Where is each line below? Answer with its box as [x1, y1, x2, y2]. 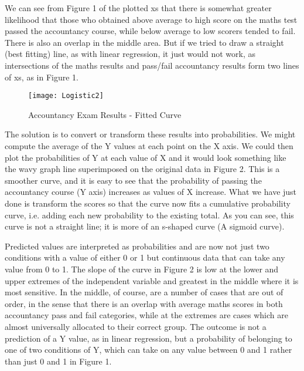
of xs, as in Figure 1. [5, 70, 78, 83]
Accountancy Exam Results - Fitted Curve [28, 108, 182, 120]
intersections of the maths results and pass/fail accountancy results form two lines [5, 59, 299, 71]
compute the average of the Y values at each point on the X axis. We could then [5, 140, 293, 151]
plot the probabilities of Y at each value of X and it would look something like [5, 151, 286, 163]
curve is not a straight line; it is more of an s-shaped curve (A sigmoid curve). [5, 220, 285, 232]
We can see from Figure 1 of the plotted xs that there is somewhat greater [5, 2, 272, 14]
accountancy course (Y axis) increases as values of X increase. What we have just [5, 185, 297, 198]
